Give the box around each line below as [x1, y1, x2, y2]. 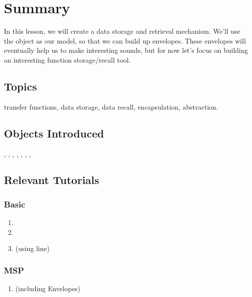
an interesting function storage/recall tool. [4, 54, 131, 65]
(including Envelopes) [15, 283, 81, 294]
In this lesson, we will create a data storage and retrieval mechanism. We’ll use [4, 26, 240, 36]
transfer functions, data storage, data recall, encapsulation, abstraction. [4, 101, 218, 112]
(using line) [15, 243, 50, 253]
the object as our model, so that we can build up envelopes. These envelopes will [4, 35, 246, 46]
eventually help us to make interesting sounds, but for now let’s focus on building [4, 45, 248, 55]
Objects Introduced [4, 125, 104, 140]
